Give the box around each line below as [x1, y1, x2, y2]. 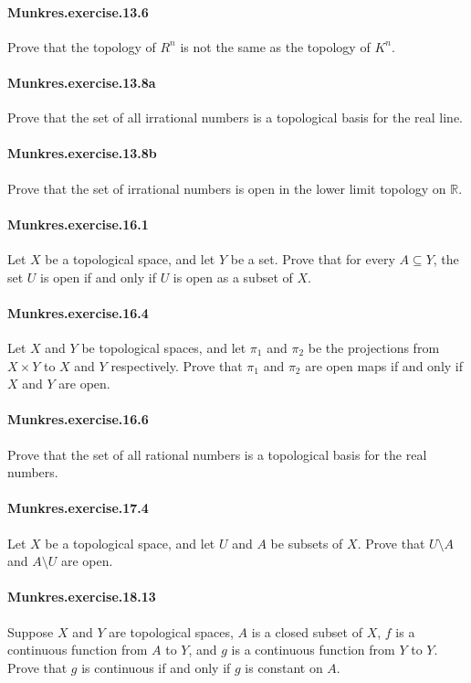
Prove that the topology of [7, 37, 156, 56]
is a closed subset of [251, 622, 362, 641]
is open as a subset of [173, 267, 293, 286]
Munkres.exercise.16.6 [7, 410, 149, 429]
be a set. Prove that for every [230, 249, 395, 268]
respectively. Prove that [110, 356, 243, 375]
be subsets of [270, 533, 343, 552]
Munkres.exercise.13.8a [7, 72, 156, 91]
